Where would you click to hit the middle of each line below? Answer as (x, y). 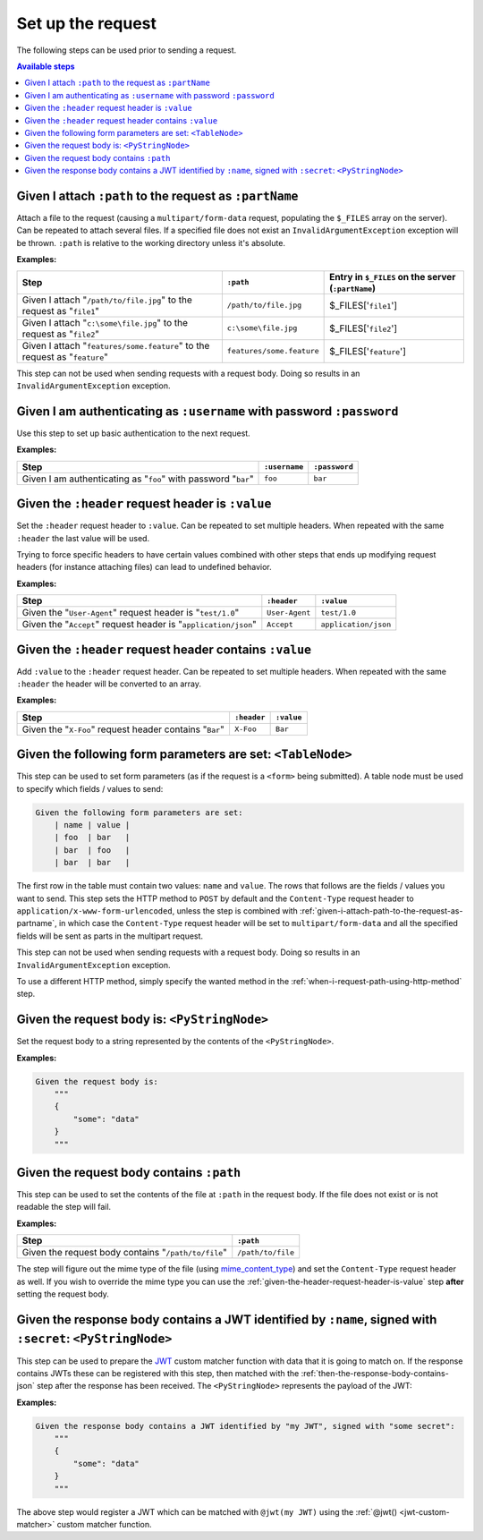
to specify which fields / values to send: (90, 788)
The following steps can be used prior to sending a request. (127, 50)
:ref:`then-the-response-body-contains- (375, 1373)
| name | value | (92, 825)
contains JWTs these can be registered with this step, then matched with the (158, 1373)
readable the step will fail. (64, 1207)
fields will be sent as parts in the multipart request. (110, 936)
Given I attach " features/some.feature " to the (116, 345)
